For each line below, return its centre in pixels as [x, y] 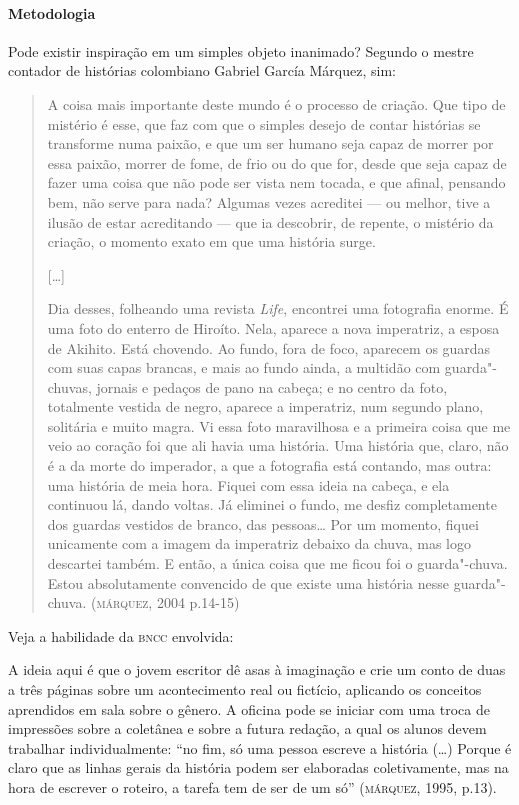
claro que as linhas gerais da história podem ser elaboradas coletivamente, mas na [258, 767]
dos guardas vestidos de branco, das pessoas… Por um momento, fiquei [263, 523]
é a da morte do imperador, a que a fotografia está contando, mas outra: [269, 465]
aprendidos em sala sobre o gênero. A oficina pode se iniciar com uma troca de [249, 708]
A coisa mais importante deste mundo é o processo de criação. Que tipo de [276, 103]
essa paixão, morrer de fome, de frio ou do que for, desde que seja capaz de [277, 162]
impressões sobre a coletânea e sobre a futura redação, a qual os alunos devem [247, 728]
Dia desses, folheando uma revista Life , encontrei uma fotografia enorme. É [278, 308]
